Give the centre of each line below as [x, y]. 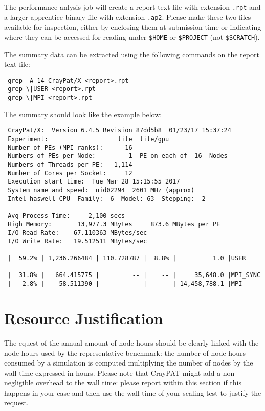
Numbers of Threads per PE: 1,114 [70, 164]
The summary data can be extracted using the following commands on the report [132, 54]
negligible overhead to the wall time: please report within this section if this [123, 383]
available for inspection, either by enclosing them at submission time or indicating [133, 27]
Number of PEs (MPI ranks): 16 [70, 147]
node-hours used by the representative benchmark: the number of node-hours [125, 352]
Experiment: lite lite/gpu [89, 139]
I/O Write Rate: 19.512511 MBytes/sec [78, 241]
